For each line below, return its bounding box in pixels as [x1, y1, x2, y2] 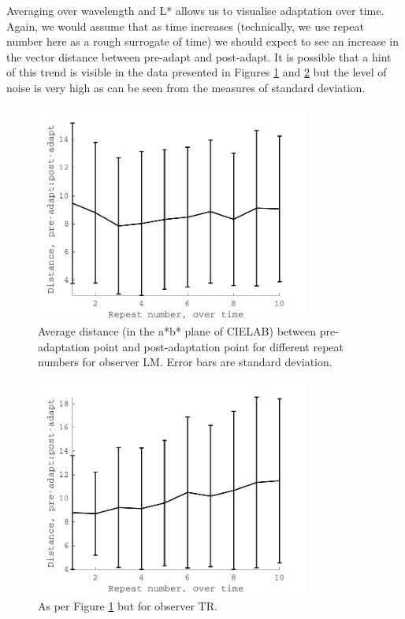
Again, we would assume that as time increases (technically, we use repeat [6, 17, 364, 34]
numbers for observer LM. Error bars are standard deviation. [38, 354, 333, 370]
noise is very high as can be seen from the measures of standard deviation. [6, 79, 366, 95]
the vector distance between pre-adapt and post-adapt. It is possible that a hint [6, 48, 392, 65]
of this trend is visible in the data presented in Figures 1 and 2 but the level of [6, 64, 387, 80]
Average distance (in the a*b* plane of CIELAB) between [38, 323, 317, 339]
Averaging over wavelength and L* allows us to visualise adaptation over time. [6, 2, 385, 18]
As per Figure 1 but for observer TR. [38, 597, 217, 613]
